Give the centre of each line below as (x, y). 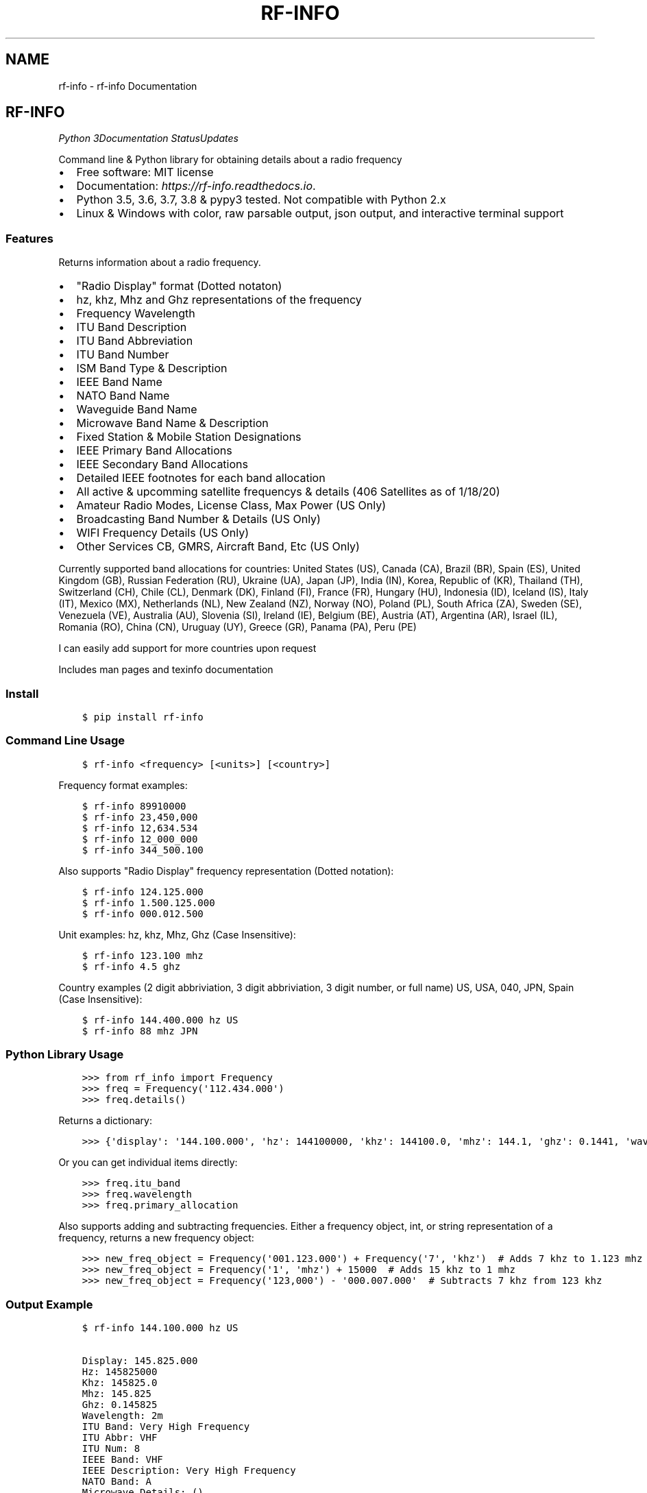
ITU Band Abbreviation (135, 341)
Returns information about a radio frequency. (160, 263)
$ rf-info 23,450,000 (140, 817)
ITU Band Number (123, 355)
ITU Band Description (132, 327)
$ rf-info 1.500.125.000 (148, 902)
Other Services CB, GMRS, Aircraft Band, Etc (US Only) (218, 547)
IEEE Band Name (119, 382)
